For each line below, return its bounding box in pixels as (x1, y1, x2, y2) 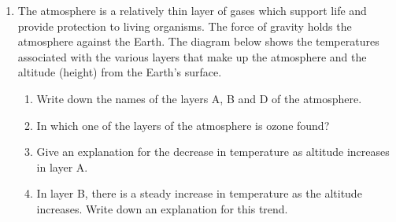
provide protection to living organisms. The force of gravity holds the (17, 17, 352, 34)
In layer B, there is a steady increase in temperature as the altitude (36, 185, 362, 202)
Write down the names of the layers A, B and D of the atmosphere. (36, 90, 362, 106)
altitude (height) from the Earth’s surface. (17, 64, 222, 80)
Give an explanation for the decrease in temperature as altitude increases (36, 143, 390, 160)
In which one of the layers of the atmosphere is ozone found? (36, 117, 330, 133)
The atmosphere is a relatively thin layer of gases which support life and (17, 2, 367, 18)
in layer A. (36, 158, 88, 175)
